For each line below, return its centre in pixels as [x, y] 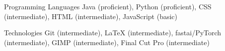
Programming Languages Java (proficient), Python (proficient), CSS [108, 6]
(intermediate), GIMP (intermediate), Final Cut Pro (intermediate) [107, 42]
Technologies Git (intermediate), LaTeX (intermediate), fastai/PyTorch [113, 33]
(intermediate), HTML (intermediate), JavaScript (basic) [91, 16]
